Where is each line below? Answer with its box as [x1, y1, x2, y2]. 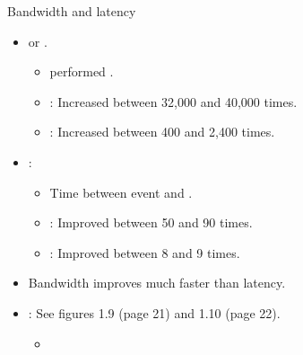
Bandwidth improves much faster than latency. [28, 273, 286, 292]
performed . [49, 62, 114, 81]
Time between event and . [49, 182, 193, 201]
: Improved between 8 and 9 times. [49, 243, 240, 262]
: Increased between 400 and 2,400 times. [49, 122, 275, 141]
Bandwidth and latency [7, 2, 136, 20]
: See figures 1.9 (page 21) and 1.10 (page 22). [28, 303, 281, 322]
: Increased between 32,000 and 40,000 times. [49, 92, 298, 111]
